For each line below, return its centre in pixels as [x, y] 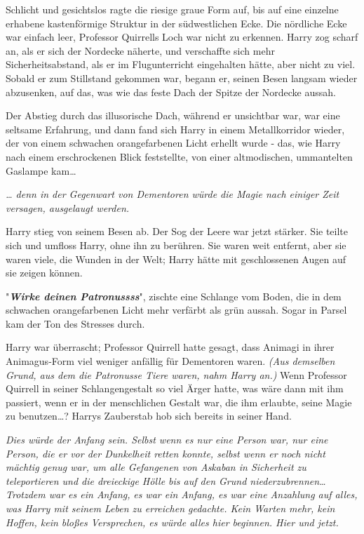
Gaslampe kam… [41, 170]
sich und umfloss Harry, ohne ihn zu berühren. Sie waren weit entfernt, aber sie [176, 245]
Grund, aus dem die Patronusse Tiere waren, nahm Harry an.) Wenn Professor [176, 374]
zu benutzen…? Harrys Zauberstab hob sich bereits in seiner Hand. [149, 416]
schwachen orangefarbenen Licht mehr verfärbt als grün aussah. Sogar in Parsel [176, 310]
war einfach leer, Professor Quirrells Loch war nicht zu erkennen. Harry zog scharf [182, 37]
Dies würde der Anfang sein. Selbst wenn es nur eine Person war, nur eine [167, 440]
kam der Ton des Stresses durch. [75, 323]
